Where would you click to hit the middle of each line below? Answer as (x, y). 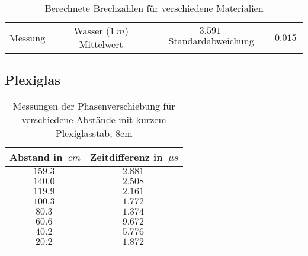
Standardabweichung (211, 41)
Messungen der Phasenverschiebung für (94, 106)
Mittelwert (101, 44)
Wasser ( (92, 31)
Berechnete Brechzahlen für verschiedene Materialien (154, 8)
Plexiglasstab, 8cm (94, 133)
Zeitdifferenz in (126, 157)
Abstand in (36, 157)
